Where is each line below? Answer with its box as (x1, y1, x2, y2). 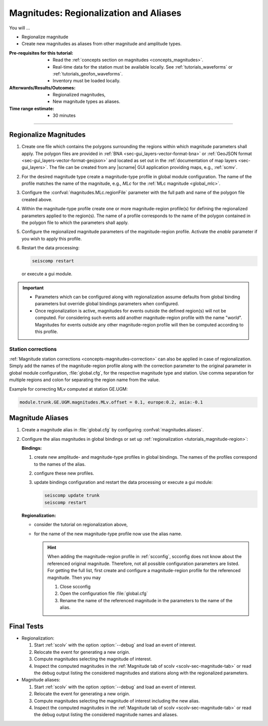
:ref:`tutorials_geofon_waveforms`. (53, 71, 123, 77)
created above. (21, 196, 53, 202)
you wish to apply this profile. (21, 236, 82, 242)
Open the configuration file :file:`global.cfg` (60, 590, 148, 596)
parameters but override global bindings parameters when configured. (35, 301, 179, 307)
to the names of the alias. (34, 461, 86, 467)
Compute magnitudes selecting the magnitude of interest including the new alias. (34, 698, 200, 704)
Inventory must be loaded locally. (53, 78, 121, 84)
